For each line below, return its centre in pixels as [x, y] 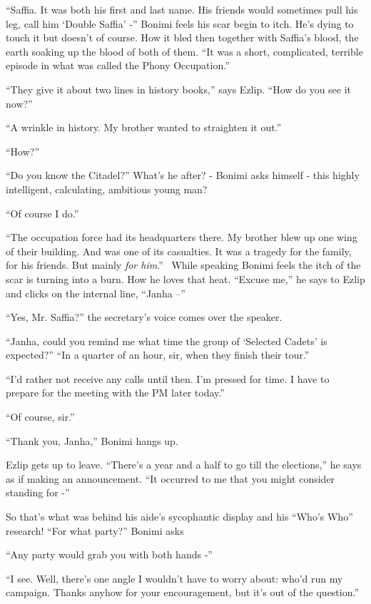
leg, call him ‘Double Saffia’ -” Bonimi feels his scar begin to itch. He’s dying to [180, 23]
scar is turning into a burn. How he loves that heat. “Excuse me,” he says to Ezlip [185, 278]
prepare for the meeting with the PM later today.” [115, 393]
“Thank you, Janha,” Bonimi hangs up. [92, 440]
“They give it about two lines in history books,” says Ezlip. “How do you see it [179, 89]
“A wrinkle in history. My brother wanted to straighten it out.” [144, 127]
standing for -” [38, 492]
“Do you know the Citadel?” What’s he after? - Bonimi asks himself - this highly [183, 175]
